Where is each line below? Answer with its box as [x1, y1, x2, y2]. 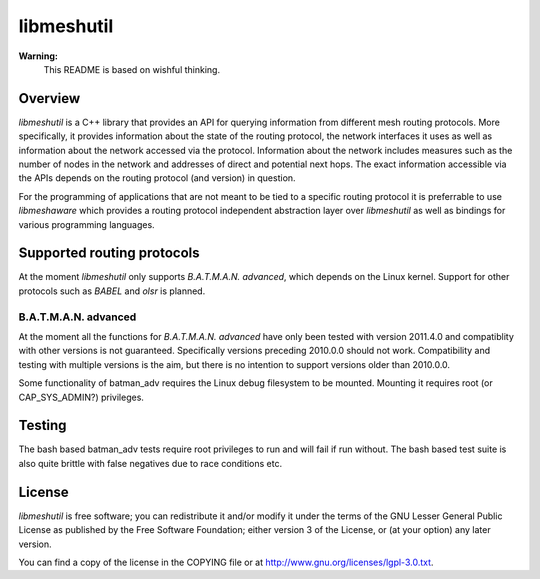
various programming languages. [18, 218, 155, 230]
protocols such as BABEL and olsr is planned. [18, 285, 206, 297]
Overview [18, 90, 81, 107]
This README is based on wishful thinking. [43, 63, 220, 75]
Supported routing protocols [18, 245, 200, 262]
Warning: [18, 50, 59, 62]
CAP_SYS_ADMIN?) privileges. [18, 391, 145, 403]
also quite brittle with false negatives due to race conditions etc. [18, 457, 283, 469]
